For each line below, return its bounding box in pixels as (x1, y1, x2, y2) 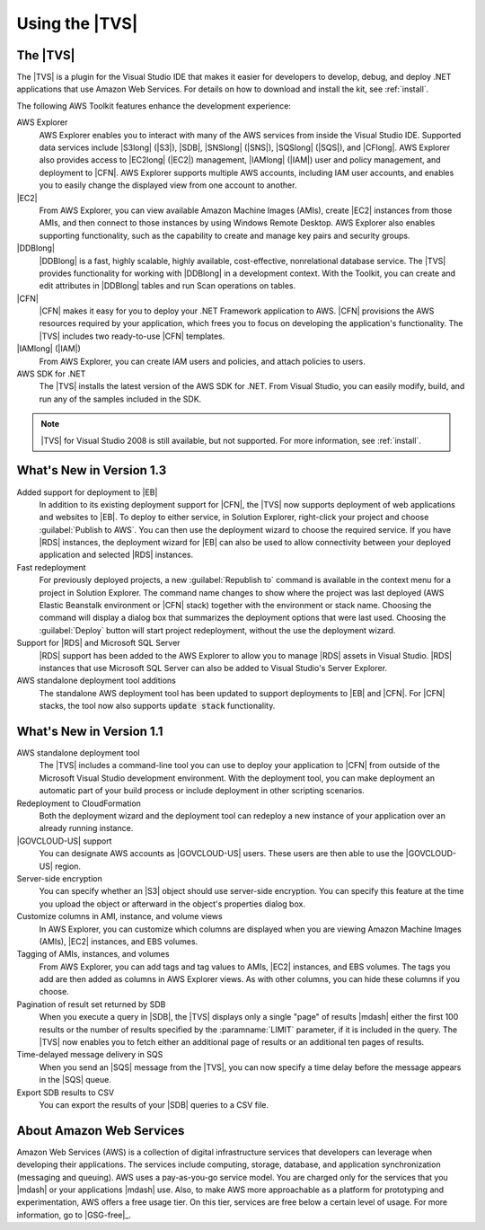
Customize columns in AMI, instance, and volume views (16, 911, 224, 922)
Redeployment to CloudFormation (16, 798, 141, 809)
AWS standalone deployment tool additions (16, 675, 177, 686)
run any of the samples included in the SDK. (39, 394, 202, 404)
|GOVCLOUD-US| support (16, 836, 112, 846)
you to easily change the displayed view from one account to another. (39, 180, 297, 190)
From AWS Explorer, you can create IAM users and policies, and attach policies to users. (39, 356, 366, 367)
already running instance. (39, 823, 134, 834)
